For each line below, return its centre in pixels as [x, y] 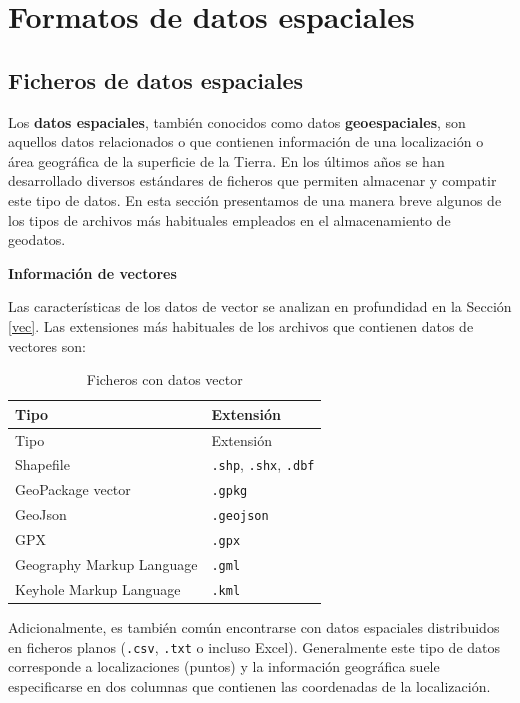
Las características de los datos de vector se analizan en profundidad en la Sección [260, 306]
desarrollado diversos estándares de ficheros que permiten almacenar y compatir [252, 180]
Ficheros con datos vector [164, 379]
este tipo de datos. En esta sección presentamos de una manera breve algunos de [255, 199]
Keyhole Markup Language [98, 588]
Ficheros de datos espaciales [156, 79]
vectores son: [47, 345]
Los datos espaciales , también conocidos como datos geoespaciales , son [237, 121]
